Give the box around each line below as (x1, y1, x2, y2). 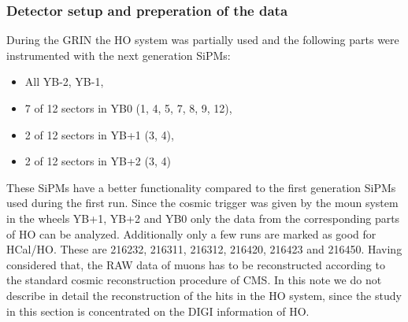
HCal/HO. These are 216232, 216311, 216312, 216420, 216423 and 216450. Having (6, 241, 402, 257)
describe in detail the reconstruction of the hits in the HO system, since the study (6, 287, 402, 303)
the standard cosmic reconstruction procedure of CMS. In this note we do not (6, 272, 382, 288)
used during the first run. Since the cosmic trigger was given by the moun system (6, 194, 399, 211)
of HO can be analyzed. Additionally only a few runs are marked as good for (6, 225, 376, 242)
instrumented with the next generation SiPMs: (6, 46, 231, 63)
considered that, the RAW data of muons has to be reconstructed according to (6, 256, 385, 272)
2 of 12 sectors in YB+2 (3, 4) (24, 153, 171, 169)
